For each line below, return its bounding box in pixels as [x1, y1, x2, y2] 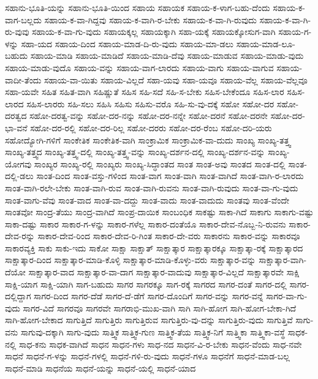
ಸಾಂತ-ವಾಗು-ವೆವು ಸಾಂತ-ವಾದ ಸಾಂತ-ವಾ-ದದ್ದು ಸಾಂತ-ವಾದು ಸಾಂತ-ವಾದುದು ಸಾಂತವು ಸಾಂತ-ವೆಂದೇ [5, 193, 290, 206]
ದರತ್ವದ [5, 109, 27, 122]
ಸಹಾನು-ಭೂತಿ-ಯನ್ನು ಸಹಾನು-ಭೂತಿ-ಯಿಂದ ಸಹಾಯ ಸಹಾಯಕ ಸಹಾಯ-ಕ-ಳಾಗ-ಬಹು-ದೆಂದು [5, 1, 270, 13]
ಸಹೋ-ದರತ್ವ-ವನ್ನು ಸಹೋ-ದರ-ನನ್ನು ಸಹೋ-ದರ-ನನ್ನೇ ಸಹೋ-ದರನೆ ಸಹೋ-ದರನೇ [29, 109, 268, 122]
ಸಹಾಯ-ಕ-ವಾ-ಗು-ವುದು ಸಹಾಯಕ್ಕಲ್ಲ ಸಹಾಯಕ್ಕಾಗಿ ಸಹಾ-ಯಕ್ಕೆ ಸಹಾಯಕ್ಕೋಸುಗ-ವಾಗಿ [32, 25, 276, 38]
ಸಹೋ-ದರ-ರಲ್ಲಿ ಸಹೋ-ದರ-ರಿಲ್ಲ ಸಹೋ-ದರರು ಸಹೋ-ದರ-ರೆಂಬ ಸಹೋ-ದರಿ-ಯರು [30, 121, 272, 134]
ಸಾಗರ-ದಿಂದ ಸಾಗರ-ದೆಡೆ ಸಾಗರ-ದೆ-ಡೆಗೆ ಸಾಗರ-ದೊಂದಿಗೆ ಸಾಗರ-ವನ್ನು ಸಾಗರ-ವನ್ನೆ [34, 289, 263, 302]
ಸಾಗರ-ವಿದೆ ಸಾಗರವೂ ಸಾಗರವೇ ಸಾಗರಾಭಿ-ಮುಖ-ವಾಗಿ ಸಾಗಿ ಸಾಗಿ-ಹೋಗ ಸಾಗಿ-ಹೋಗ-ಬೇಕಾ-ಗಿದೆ [23, 301, 297, 314]
